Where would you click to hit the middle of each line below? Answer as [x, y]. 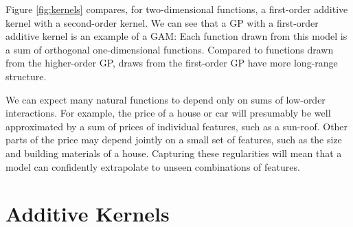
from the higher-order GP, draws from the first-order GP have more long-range [172, 63]
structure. [26, 76]
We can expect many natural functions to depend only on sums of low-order [166, 99]
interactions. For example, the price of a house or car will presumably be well [168, 113]
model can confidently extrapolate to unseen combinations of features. [153, 166]
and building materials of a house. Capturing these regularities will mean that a [174, 153]
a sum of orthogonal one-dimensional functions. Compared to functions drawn [170, 49]
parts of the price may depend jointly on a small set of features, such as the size [174, 140]
